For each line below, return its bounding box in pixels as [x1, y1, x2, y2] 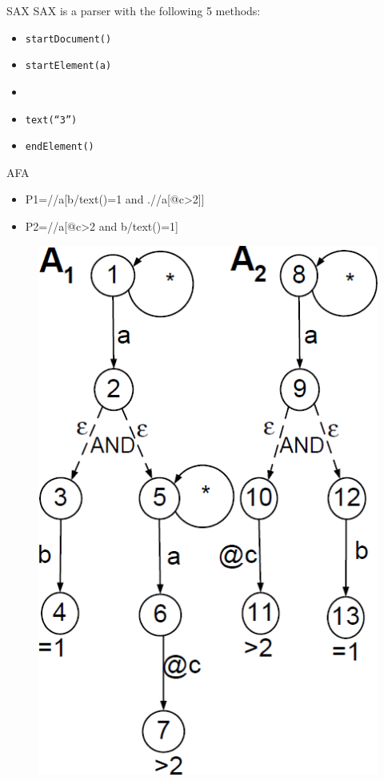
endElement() [25, 141, 94, 153]
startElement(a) [25, 60, 112, 72]
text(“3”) [25, 114, 78, 126]
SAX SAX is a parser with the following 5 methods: [6, 2, 261, 18]
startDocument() [25, 33, 112, 45]
